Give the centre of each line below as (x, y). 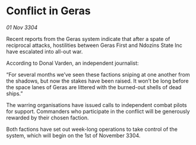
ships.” (15, 93)
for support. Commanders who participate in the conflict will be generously (98, 111)
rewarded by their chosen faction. (48, 118)
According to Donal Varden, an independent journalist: (72, 63)
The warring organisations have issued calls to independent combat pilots (97, 105)
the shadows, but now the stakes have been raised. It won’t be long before (97, 81)
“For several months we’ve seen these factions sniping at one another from (98, 74)
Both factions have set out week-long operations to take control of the (92, 129)
